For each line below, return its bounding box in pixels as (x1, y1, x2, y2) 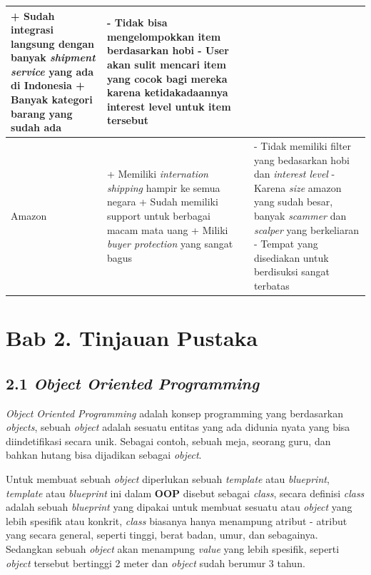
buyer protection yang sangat (106, 236, 233, 251)
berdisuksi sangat (253, 264, 330, 279)
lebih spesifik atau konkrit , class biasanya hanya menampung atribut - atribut (6, 513, 347, 528)
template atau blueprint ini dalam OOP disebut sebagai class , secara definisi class (6, 485, 365, 500)
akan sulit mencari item (106, 57, 226, 72)
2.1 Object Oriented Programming (6, 372, 260, 394)
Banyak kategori (11, 92, 93, 107)
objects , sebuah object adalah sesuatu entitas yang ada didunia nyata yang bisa (6, 419, 350, 434)
